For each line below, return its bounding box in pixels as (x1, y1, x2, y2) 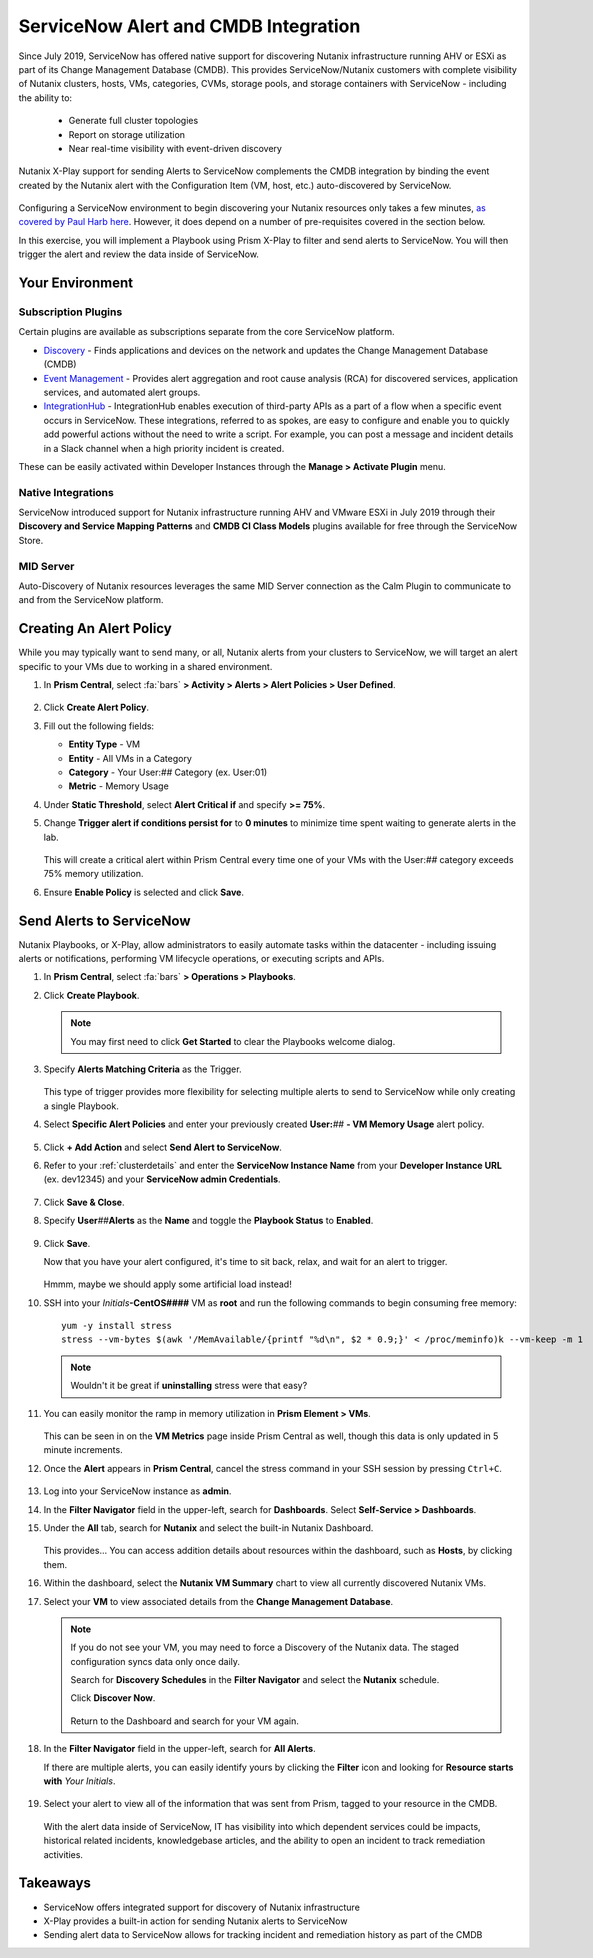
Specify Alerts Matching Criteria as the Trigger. (43, 1063, 242, 1075)
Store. (18, 534, 44, 546)
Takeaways (18, 1875, 92, 1892)
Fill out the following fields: (43, 720, 155, 732)
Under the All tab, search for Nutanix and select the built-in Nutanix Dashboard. (43, 1521, 374, 1534)
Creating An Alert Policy (18, 620, 172, 637)
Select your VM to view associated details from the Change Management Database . (43, 1595, 394, 1607)
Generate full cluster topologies (68, 115, 199, 127)
